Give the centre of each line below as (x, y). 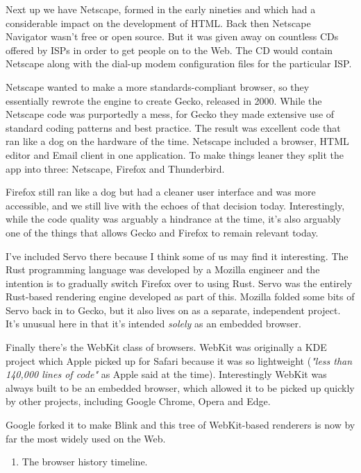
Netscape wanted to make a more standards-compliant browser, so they (158, 86)
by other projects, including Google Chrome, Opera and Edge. (138, 401)
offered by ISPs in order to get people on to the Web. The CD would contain (169, 50)
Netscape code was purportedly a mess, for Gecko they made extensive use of (170, 114)
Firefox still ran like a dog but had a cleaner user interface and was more (161, 192)
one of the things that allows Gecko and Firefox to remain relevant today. (162, 232)
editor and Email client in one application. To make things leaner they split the (175, 154)
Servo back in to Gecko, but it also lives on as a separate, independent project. (173, 310)
